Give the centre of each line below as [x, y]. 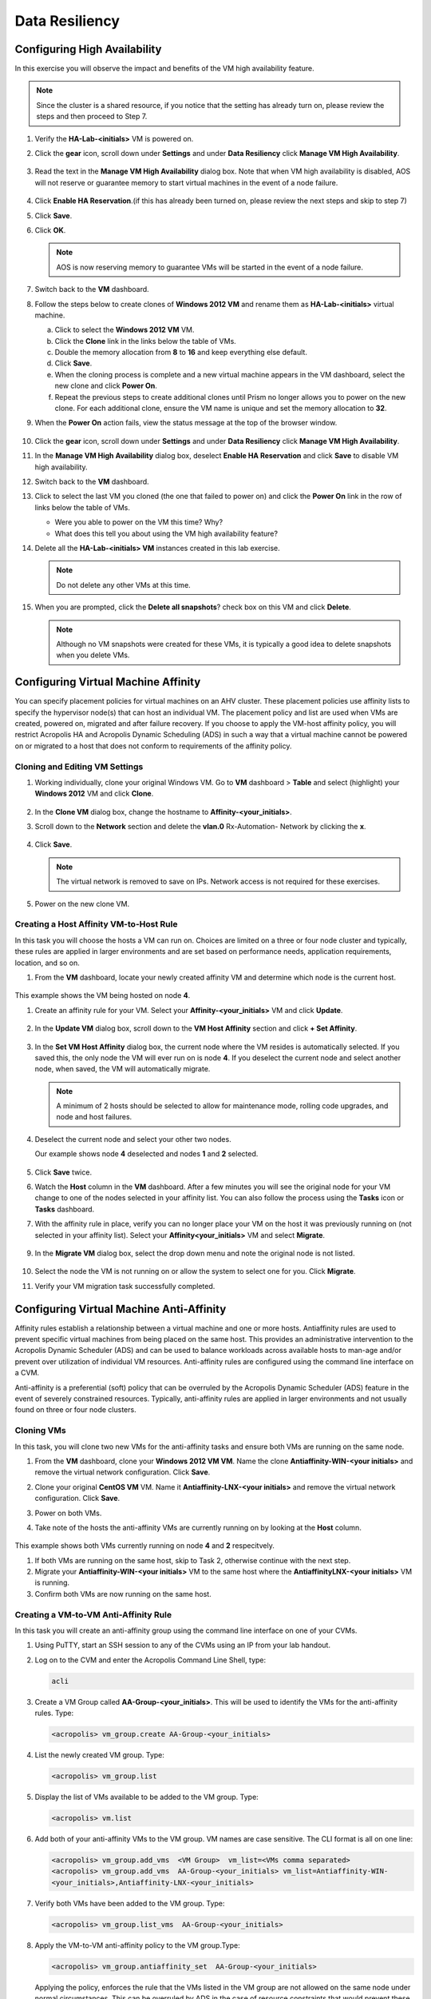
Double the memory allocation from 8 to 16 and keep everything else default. [181, 353]
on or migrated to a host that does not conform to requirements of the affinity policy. [153, 746]
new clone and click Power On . [106, 386]
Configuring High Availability [88, 49]
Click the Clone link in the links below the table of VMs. [146, 341]
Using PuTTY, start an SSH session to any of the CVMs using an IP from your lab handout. [183, 1645]
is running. [52, 1582]
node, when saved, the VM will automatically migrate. [123, 1069]
